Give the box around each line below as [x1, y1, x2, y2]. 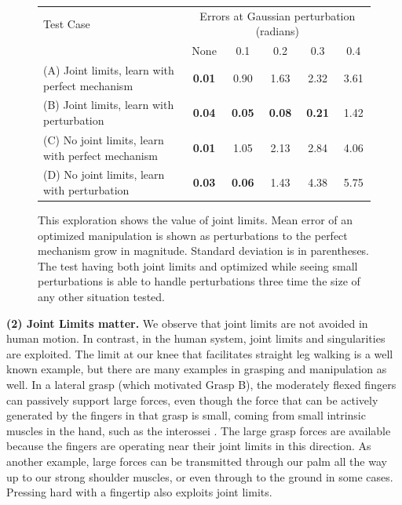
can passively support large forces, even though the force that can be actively [6, 391, 378, 408]
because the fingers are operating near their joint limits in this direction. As [6, 438, 371, 454]
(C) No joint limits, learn [43, 131, 164, 147]
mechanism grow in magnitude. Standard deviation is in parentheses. [38, 242, 370, 259]
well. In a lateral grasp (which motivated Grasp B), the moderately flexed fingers [6, 376, 397, 392]
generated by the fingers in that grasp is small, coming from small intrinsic [6, 407, 366, 423]
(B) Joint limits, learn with [43, 96, 174, 113]
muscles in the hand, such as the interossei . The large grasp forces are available [6, 422, 391, 438]
